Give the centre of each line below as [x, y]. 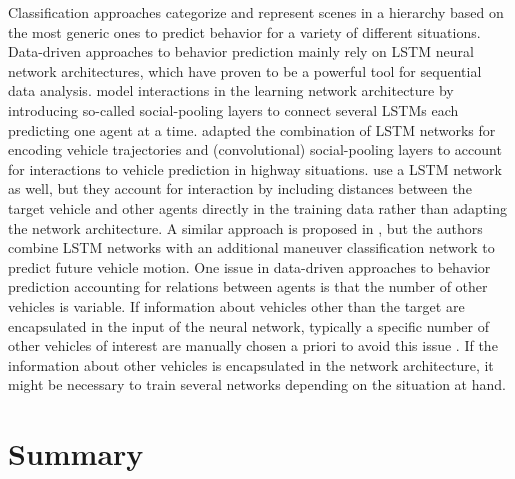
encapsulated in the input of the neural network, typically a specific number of [248, 325]
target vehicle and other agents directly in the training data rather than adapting [257, 207]
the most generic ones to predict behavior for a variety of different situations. [244, 31]
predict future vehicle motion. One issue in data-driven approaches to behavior [249, 266]
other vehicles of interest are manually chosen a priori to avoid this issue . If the [253, 345]
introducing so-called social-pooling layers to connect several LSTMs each [233, 109]
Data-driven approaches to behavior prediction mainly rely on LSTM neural [241, 51]
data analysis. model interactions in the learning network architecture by [231, 90]
